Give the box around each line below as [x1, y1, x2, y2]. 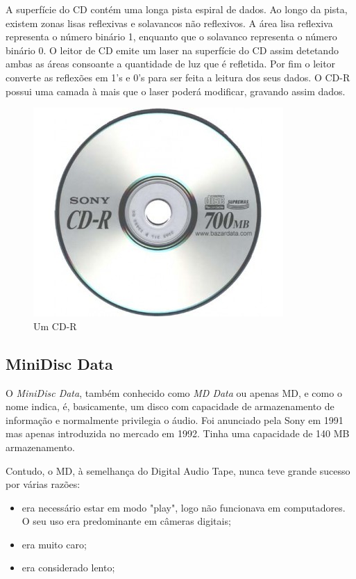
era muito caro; [22, 537, 87, 551]
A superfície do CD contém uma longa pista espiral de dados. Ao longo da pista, [6, 2, 348, 16]
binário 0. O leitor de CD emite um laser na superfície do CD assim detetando [6, 42, 339, 57]
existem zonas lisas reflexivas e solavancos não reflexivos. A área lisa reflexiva [6, 15, 333, 30]
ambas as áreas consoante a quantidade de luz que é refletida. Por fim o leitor [6, 56, 336, 71]
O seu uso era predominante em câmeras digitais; [22, 514, 231, 528]
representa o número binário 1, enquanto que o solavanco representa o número [6, 29, 337, 44]
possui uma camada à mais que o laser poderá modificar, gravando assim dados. [6, 83, 346, 98]
